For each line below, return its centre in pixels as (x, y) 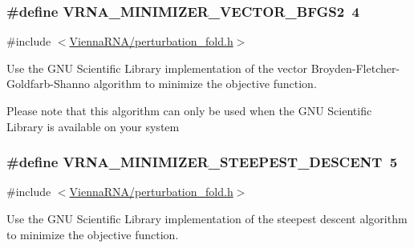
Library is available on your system (93, 126)
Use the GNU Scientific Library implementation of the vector (157, 68)
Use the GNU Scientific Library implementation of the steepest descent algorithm (207, 218)
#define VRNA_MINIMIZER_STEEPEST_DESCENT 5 (202, 162)
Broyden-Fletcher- (355, 68)
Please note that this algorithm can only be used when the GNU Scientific (189, 110)
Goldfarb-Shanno (49, 84)
